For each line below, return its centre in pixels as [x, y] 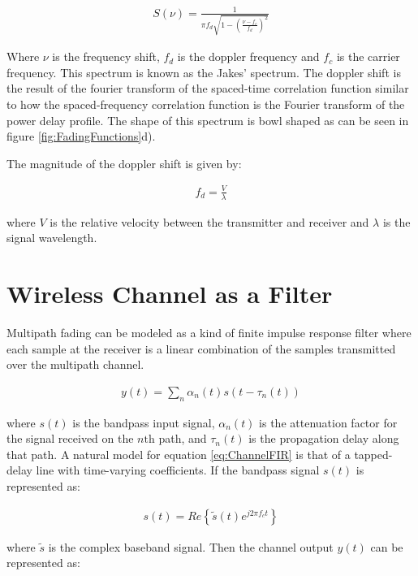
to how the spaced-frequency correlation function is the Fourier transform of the [206, 104]
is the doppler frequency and [248, 56]
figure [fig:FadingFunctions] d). [81, 136]
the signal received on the [70, 438]
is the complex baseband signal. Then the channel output [191, 546]
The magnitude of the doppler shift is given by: [124, 163]
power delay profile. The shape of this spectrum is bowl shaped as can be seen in [208, 120]
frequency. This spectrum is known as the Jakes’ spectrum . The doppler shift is [204, 72]
